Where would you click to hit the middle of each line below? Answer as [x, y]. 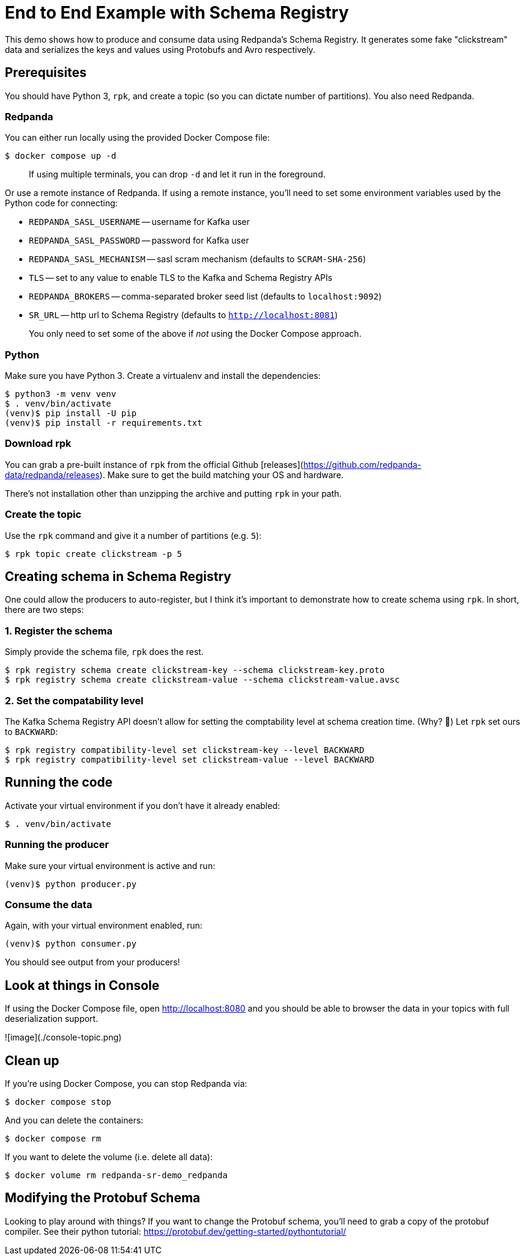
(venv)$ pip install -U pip [71, 413]
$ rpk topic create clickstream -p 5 [94, 554]
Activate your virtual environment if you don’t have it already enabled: [143, 805]
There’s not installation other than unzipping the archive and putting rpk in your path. [173, 493]
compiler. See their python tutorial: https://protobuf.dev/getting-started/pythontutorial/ [176, 1231]
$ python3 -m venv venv [61, 394]
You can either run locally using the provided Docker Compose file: [137, 138]
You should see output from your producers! [93, 962]
